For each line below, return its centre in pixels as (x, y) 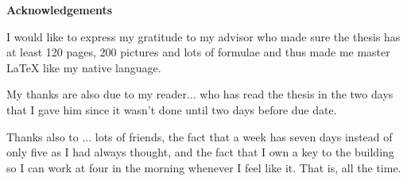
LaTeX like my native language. (84, 67)
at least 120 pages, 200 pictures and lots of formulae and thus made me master (198, 52)
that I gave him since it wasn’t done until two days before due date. (172, 109)
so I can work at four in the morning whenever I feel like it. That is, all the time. (204, 167)
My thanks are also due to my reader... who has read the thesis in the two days (200, 94)
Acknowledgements (60, 10)
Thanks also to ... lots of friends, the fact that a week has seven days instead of (200, 136)
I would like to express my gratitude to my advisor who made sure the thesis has (203, 36)
